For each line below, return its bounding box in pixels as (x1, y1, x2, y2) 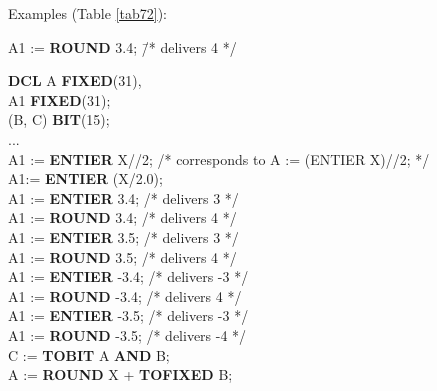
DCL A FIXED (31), (8, 70, 142, 91)
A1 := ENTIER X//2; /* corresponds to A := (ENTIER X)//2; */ (8, 148, 430, 169)
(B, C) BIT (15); (8, 109, 110, 130)
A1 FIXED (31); (8, 89, 111, 110)
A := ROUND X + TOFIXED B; (8, 364, 233, 385)
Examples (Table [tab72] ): (8, 3, 167, 23)
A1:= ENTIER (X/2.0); (8, 168, 163, 189)
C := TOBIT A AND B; (8, 344, 170, 365)
